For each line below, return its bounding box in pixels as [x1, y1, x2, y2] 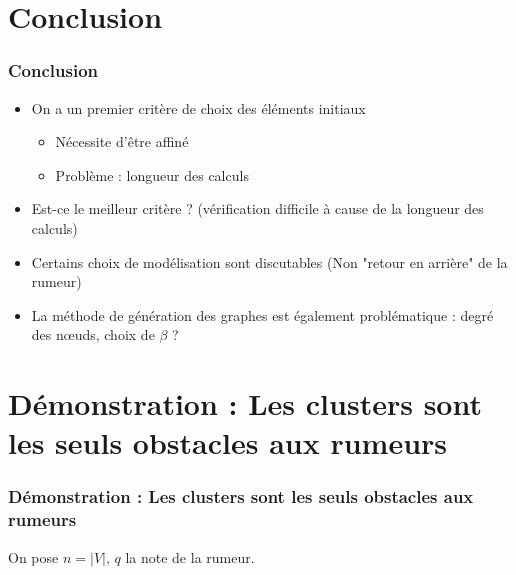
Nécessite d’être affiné [55, 131, 189, 152]
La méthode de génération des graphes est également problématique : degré [31, 304, 494, 325]
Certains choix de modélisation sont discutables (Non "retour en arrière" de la [31, 251, 508, 272]
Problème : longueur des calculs [55, 164, 249, 185]
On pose [8, 546, 59, 567]
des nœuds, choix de [31, 324, 155, 345]
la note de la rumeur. [125, 546, 255, 567]
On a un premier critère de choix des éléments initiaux [31, 97, 366, 118]
